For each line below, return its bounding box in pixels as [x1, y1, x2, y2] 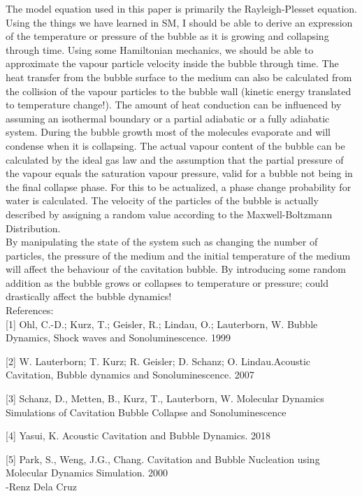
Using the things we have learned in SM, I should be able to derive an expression [6, 15, 353, 29]
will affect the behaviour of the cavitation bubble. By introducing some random [6, 262, 346, 276]
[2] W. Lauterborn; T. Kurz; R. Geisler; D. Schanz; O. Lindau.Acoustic [6, 353, 311, 368]
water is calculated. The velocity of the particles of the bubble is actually [6, 193, 319, 208]
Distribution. [6, 220, 61, 235]
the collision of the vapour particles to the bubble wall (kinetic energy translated [6, 83, 352, 98]
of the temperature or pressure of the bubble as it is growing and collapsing [6, 29, 329, 43]
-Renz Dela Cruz [6, 479, 77, 493]
